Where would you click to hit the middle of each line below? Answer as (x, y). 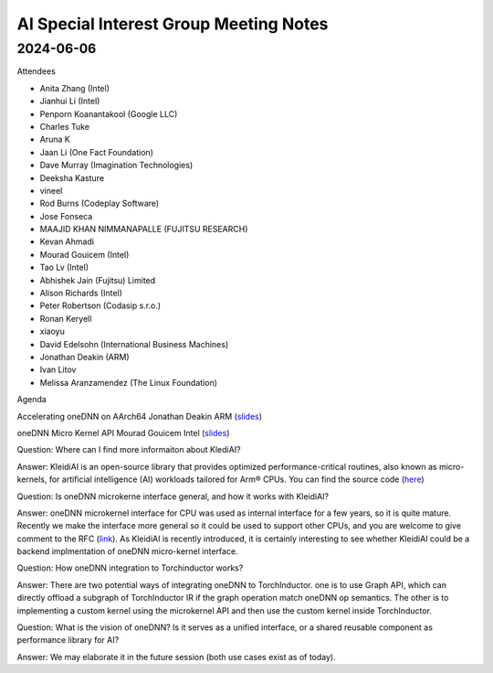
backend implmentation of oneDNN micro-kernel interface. (127, 551)
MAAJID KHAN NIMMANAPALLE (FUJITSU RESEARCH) (144, 230)
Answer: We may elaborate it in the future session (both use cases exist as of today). (177, 657)
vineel (51, 190)
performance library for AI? (68, 640)
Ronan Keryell (66, 318)
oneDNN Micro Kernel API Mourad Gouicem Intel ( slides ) (123, 433)
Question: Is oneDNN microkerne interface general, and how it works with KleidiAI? (173, 496)
